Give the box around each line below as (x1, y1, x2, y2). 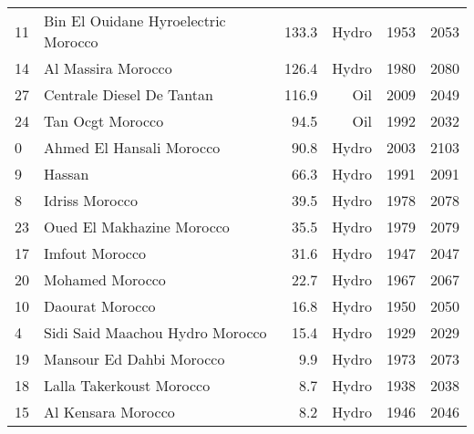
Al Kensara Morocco (44, 401, 175, 422)
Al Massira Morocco (44, 57, 172, 78)
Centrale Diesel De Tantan (44, 84, 213, 105)
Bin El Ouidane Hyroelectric (44, 10, 226, 31)
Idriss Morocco (44, 190, 138, 211)
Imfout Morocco (44, 243, 147, 263)
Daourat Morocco (44, 295, 156, 316)
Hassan (44, 163, 89, 184)
